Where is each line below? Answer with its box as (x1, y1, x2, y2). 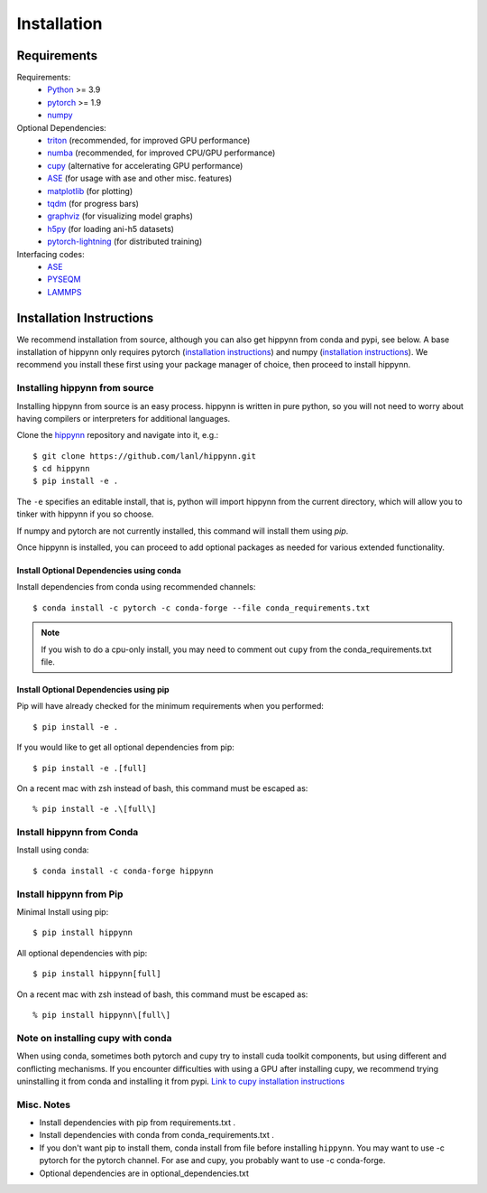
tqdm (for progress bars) (47, 198, 140, 209)
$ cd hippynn (32, 463, 90, 474)
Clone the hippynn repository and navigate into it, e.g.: (16, 430, 219, 441)
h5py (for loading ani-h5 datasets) (47, 223, 175, 234)
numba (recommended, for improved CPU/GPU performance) (47, 147, 276, 158)
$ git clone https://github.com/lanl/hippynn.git (32, 451, 257, 461)
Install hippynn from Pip (16, 888, 124, 900)
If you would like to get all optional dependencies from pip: (16, 741, 234, 753)
